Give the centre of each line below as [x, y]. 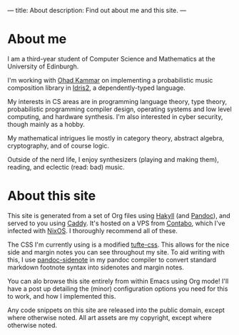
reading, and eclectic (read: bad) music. [66, 167]
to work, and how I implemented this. [62, 296]
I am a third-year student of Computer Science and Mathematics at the [111, 58]
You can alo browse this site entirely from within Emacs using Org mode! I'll [118, 281]
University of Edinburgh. [43, 66]
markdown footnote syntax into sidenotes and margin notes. [96, 267]
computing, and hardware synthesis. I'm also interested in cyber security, [115, 116]
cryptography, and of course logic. [58, 145]
